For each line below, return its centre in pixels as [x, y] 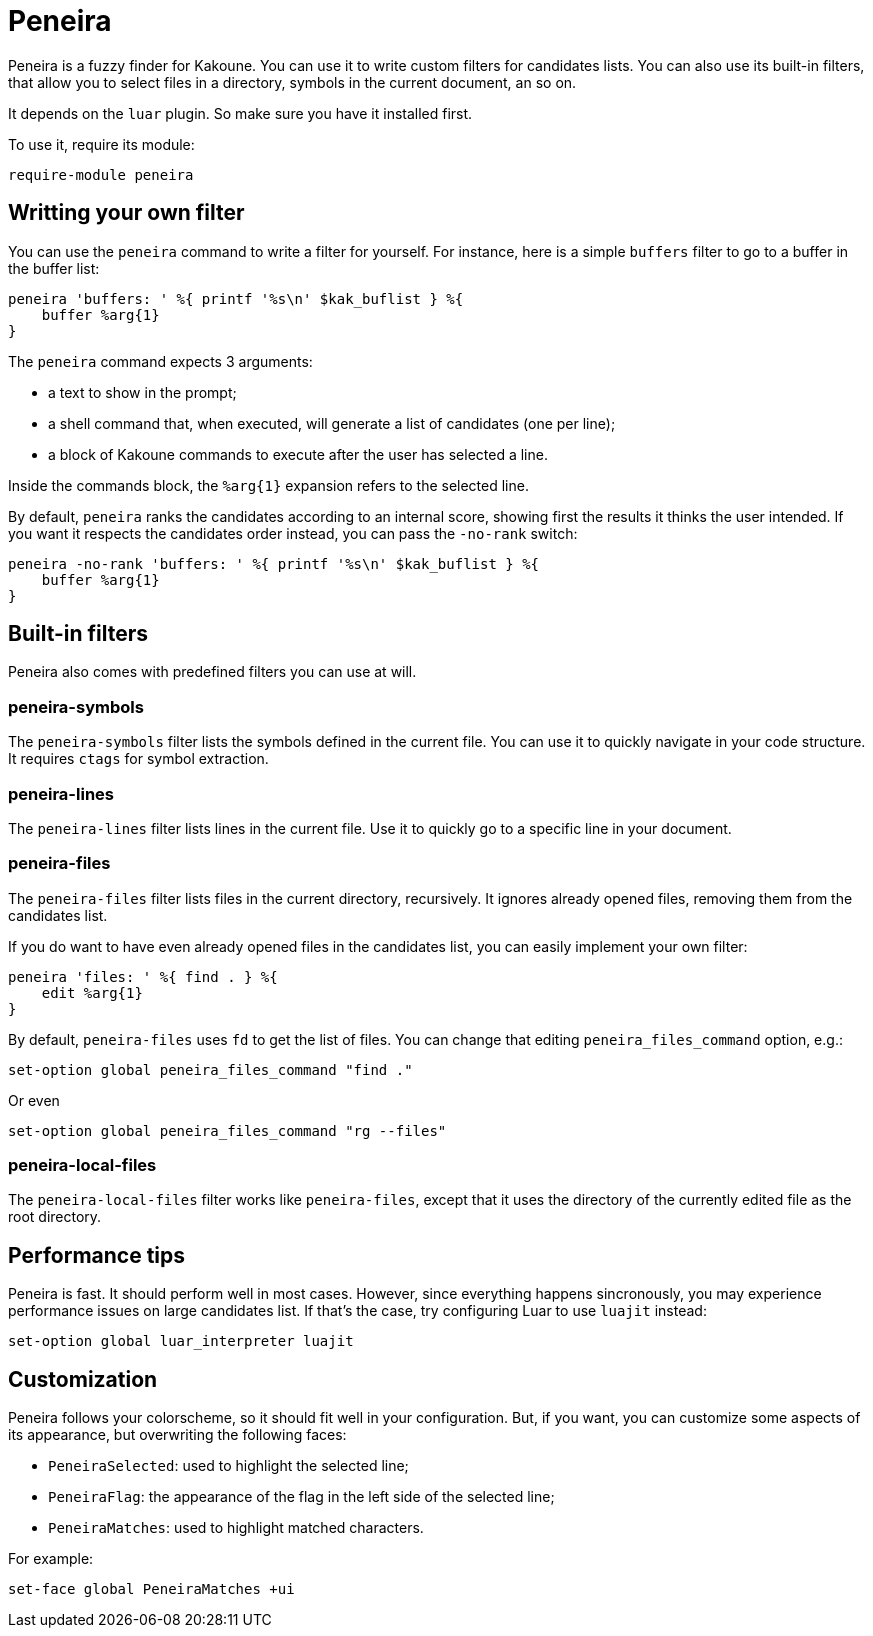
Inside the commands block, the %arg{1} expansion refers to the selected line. [268, 485]
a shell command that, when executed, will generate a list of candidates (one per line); [332, 423]
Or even [34, 1100]
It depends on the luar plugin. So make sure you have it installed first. [240, 113]
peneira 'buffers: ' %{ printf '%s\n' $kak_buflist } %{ [236, 298]
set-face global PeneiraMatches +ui [151, 1589]
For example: [51, 1559]
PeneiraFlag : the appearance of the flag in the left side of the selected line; [301, 1497]
